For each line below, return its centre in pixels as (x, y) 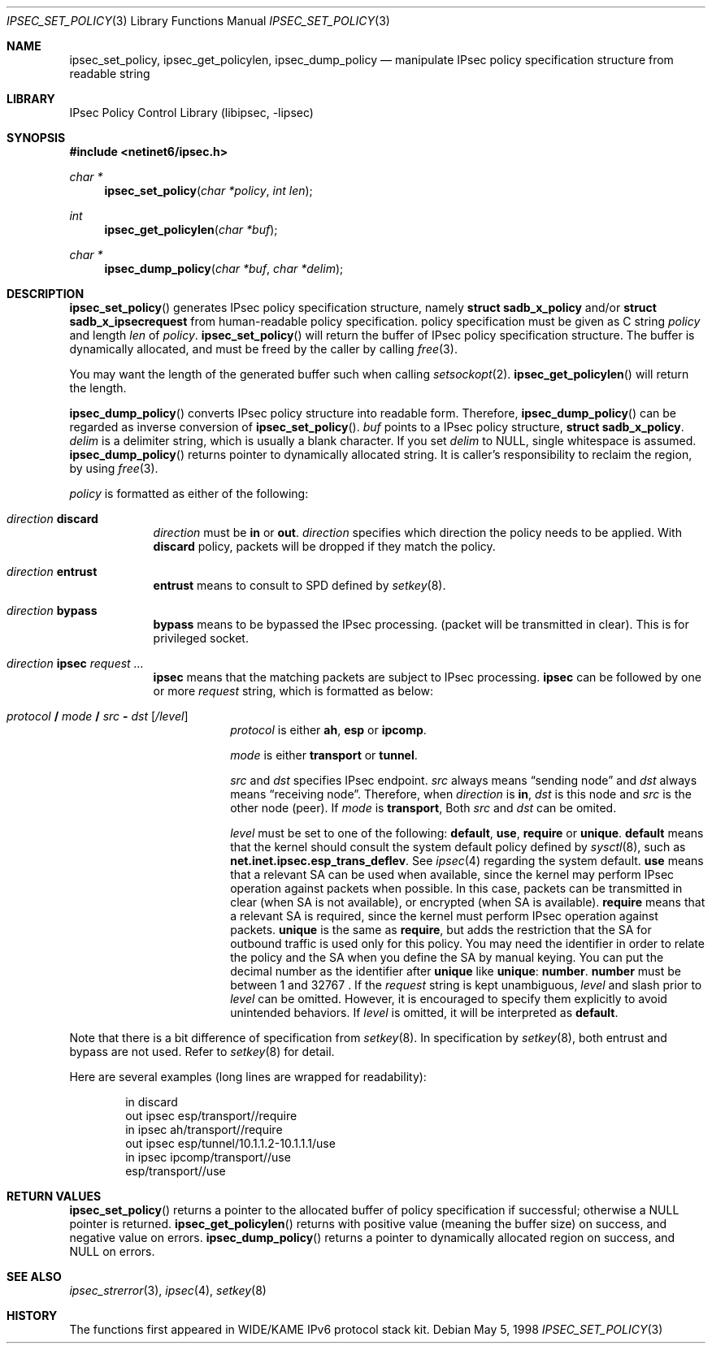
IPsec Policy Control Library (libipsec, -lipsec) (191, 112)
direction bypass (52, 610)
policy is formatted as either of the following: (189, 493)
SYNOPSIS (36, 138)
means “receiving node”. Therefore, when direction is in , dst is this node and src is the (461, 794)
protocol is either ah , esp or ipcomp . (328, 730)
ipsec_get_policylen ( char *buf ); (191, 229)
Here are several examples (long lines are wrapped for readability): (248, 1077)
